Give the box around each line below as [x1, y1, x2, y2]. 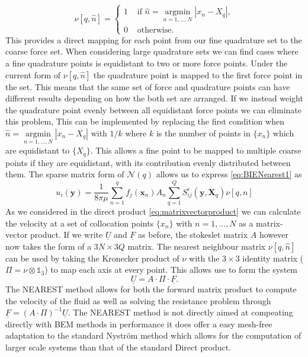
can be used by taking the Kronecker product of [5, 251, 179, 264]
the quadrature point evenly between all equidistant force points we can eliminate [5, 103, 301, 116]
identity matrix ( [242, 251, 304, 264]
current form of [5, 68, 61, 81]
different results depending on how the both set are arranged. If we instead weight [5, 92, 303, 104]
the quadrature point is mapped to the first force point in [93, 68, 303, 81]
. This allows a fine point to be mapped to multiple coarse [90, 144, 301, 157]
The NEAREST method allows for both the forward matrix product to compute [5, 283, 297, 295]
